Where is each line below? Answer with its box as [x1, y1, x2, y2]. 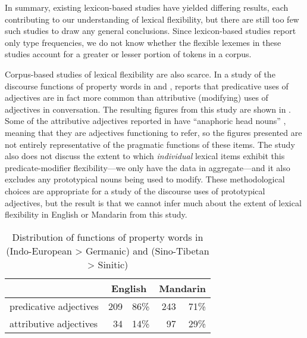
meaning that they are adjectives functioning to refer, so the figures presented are [5, 126, 302, 138]
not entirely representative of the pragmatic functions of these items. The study [5, 138, 295, 150]
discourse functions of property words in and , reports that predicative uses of [5, 79, 289, 92]
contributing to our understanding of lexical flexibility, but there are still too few [5, 13, 299, 25]
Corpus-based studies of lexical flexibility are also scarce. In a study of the [5, 67, 275, 80]
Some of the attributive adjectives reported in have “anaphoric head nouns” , [5, 114, 286, 127]
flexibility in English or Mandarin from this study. [5, 208, 187, 221]
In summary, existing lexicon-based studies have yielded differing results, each [5, 1, 289, 13]
